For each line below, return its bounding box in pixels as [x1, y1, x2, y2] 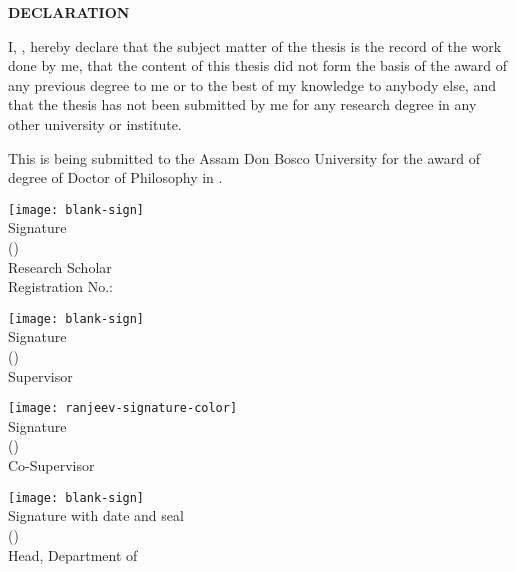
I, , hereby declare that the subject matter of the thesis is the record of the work [8, 35, 502, 56]
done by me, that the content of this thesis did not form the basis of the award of [8, 55, 508, 76]
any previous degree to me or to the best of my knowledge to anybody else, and [8, 74, 496, 95]
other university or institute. [8, 113, 182, 134]
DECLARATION [8, 2, 130, 22]
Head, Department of [8, 544, 138, 565]
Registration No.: [8, 276, 113, 297]
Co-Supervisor [8, 455, 95, 476]
